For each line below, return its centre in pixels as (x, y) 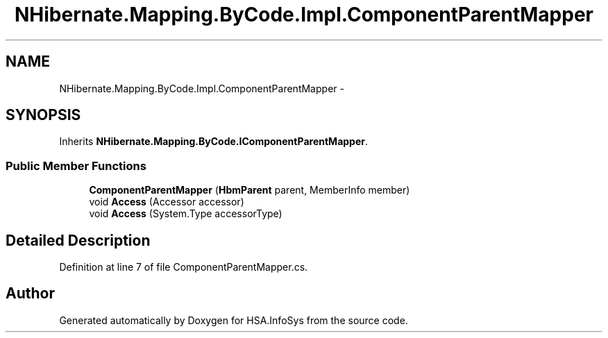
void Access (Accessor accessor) (167, 202)
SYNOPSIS (43, 115)
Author (30, 294)
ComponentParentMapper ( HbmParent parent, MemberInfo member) (250, 190)
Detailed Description (78, 240)
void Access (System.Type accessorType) (186, 214)
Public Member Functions (76, 166)
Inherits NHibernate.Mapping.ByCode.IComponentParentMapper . (214, 142)
